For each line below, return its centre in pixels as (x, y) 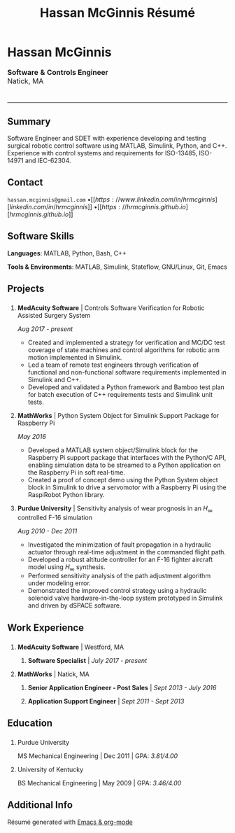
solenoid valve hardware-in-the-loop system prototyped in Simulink (125, 598)
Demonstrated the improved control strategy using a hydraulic (117, 591)
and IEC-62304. (48, 160)
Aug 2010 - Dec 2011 (47, 531)
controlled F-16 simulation (55, 517)
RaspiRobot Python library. (66, 494)
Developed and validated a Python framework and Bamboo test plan (126, 387)
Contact (25, 182)
